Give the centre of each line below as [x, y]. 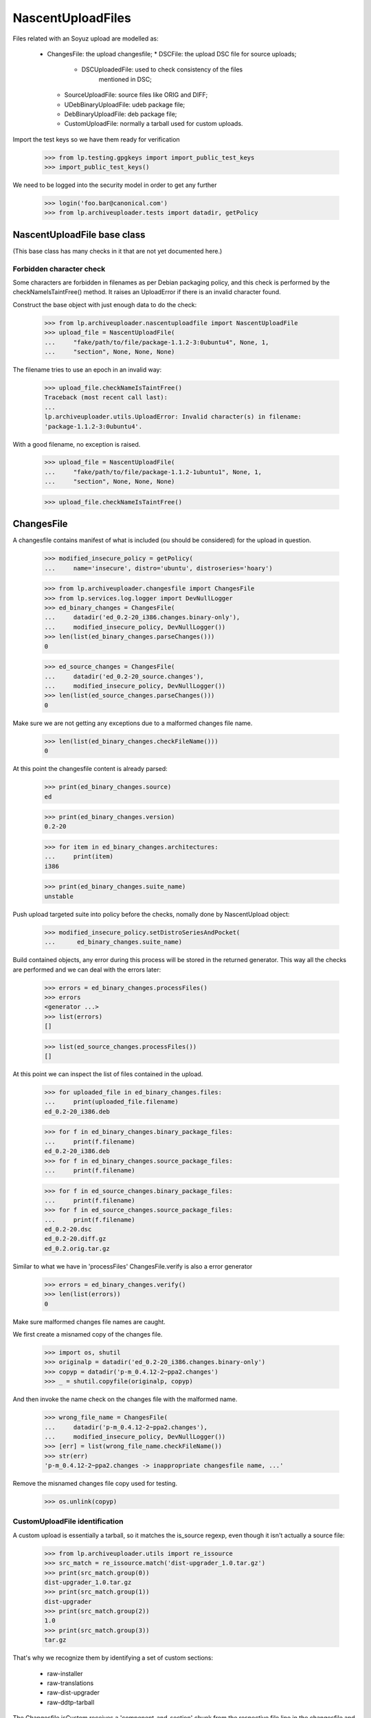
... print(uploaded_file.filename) [111, 1102]
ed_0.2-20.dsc [68, 1229]
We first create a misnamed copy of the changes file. [88, 1334]
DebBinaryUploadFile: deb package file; [121, 114]
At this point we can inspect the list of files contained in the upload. [108, 1074]
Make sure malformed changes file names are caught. [89, 1321]
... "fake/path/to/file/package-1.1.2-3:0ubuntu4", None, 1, [157, 342]
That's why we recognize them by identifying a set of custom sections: [113, 1658]
